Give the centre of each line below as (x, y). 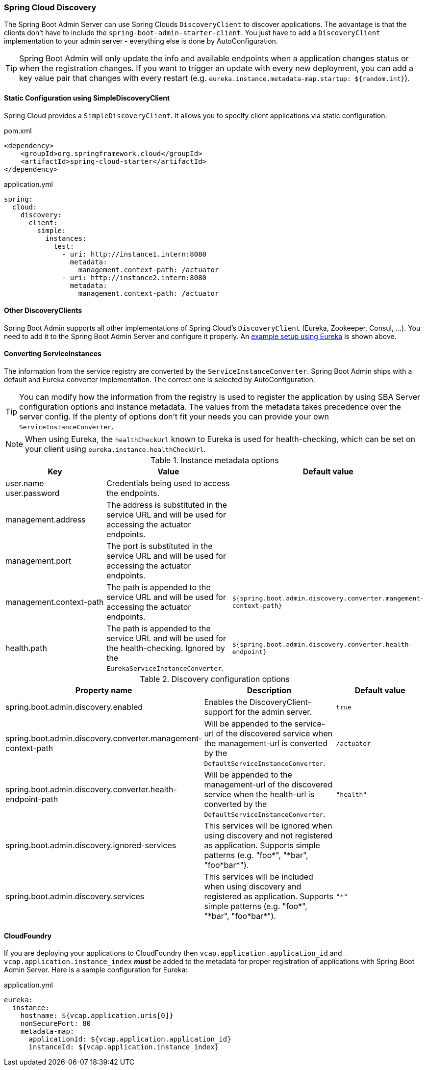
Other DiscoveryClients (43, 311)
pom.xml (18, 130)
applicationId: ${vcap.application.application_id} (130, 1039)
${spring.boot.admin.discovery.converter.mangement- (328, 599)
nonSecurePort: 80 (56, 1024)
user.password (33, 493)
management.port (38, 561)
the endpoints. (133, 493)
